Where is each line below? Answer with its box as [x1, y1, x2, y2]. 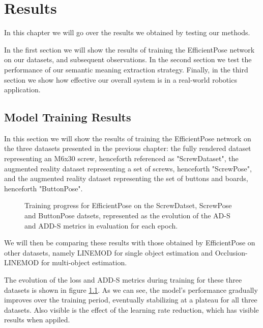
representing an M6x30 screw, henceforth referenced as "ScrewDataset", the [4, 153, 239, 164]
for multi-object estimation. [41, 257, 127, 268]
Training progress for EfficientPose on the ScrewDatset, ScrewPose [24, 200, 232, 211]
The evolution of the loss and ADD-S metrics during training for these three [4, 274, 242, 285]
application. [4, 84, 41, 95]
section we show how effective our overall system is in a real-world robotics [4, 74, 237, 85]
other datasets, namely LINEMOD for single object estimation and [4, 247, 213, 258]
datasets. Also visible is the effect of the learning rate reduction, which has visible [4, 304, 259, 315]
